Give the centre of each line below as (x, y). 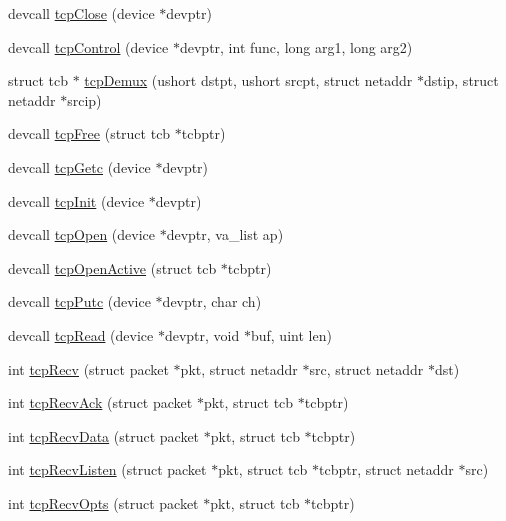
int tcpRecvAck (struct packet (100, 402)
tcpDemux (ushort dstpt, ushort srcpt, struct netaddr (248, 80)
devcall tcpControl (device (88, 46)
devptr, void (202, 334)
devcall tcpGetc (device (79, 166)
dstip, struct (461, 80)
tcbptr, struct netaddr (386, 469)
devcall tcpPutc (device (79, 301)
